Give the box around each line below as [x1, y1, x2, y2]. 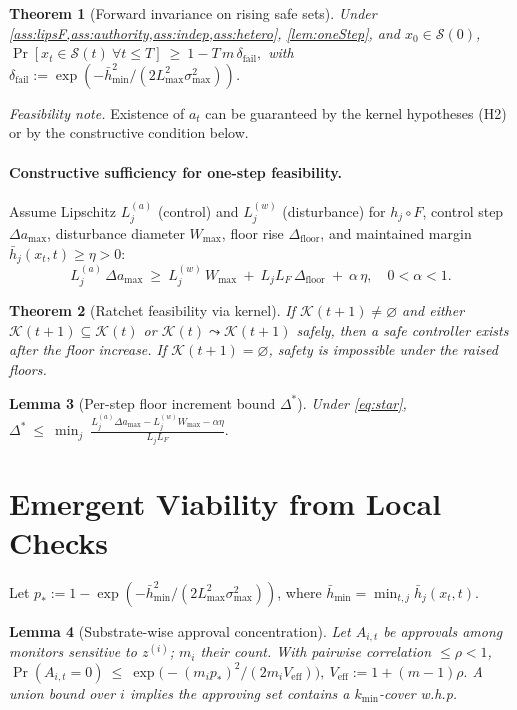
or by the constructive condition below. [9, 122, 249, 143]
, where [277, 581, 322, 602]
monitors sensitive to [9, 641, 137, 662]
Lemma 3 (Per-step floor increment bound [9, 392, 276, 413]
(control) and [157, 200, 239, 221]
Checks [9, 521, 109, 562]
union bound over [9, 682, 116, 703]
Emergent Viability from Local [9, 482, 442, 523]
